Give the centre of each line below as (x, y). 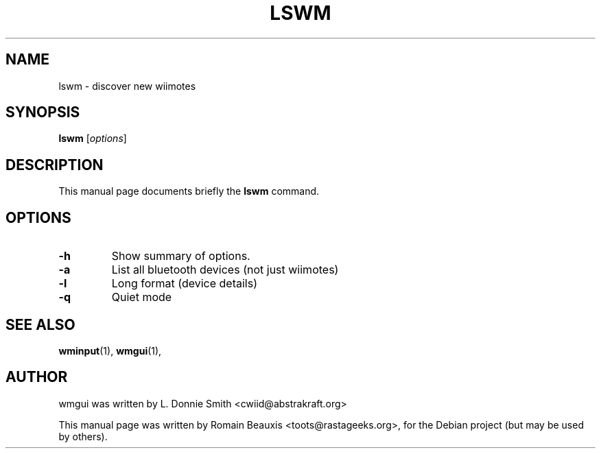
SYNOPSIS (43, 112)
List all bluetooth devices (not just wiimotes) (225, 270)
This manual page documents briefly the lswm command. (189, 191)
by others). (83, 436)
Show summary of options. (181, 256)
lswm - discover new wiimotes (127, 86)
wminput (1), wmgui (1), (110, 350)
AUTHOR (37, 377)
